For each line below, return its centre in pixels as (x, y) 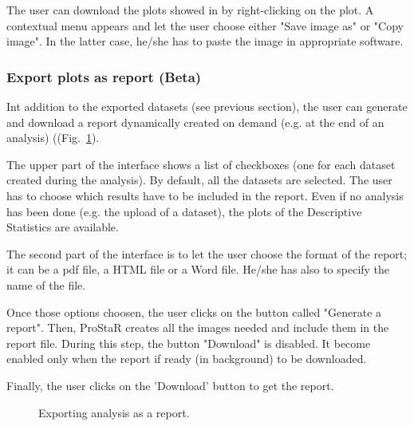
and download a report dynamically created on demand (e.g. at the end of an (195, 122)
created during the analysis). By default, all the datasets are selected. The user (199, 180)
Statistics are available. (63, 227)
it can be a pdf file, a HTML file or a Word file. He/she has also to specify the (198, 269)
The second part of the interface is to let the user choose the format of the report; (207, 253)
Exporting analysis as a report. (114, 412)
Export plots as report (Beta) (104, 76)
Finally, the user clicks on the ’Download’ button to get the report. (170, 385)
